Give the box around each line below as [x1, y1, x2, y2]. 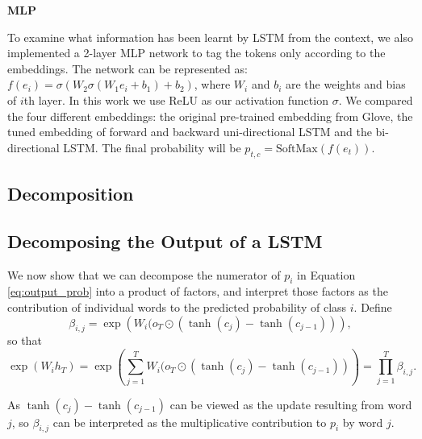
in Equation [297, 266, 356, 283]
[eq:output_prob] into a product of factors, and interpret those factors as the [7, 283, 388, 300]
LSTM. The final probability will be [63, 139, 241, 155]
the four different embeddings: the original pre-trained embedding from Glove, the [7, 107, 413, 124]
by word [342, 413, 383, 430]
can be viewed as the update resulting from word [169, 396, 412, 412]
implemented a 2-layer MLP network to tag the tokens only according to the [7, 44, 386, 61]
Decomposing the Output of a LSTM [7, 228, 323, 253]
